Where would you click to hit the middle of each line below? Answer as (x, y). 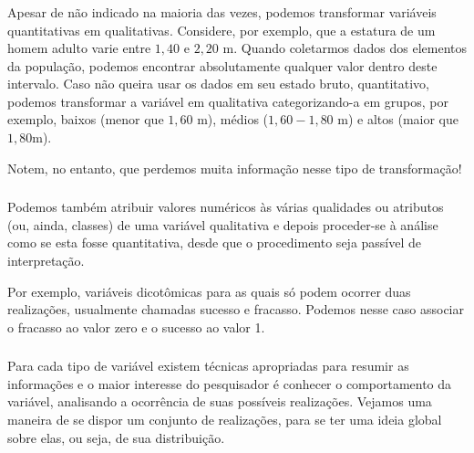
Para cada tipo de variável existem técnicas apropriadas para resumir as (208, 366)
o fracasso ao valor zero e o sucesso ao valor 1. (136, 327)
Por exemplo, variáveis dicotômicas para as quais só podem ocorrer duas (209, 291)
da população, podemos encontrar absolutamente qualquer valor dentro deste (222, 65)
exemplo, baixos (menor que (86, 119)
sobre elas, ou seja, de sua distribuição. (116, 437)
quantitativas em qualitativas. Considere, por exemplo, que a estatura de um (222, 30)
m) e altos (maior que (398, 119)
